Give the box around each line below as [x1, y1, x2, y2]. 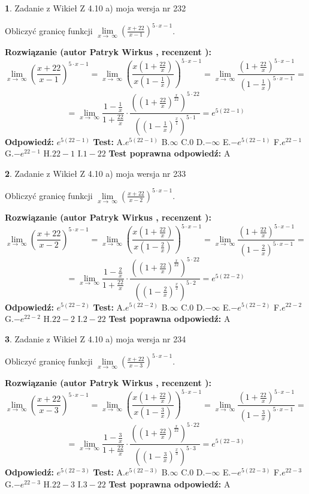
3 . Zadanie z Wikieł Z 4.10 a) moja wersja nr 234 [5, 332, 186, 345]
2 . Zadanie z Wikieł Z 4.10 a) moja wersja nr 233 [5, 167, 186, 179]
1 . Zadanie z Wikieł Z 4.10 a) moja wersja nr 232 [5, 2, 186, 14]
